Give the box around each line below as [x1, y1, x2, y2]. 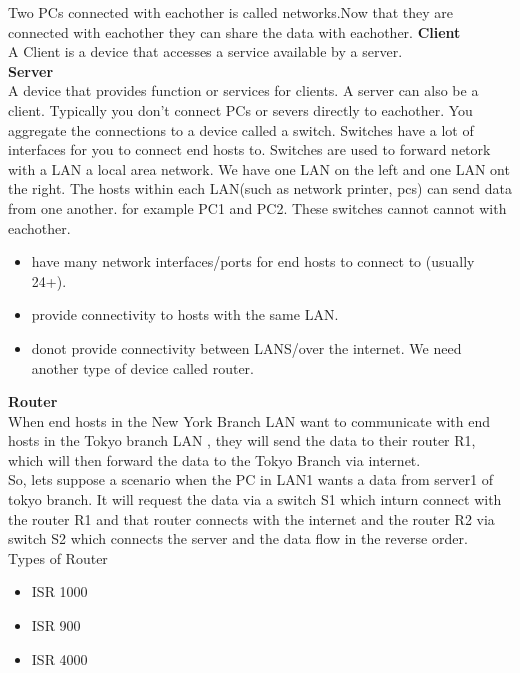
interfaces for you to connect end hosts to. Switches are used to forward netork [8, 139, 491, 160]
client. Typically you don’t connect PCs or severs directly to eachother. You [8, 99, 473, 120]
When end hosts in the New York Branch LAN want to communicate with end [8, 410, 491, 431]
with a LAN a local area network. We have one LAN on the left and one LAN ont [8, 158, 510, 179]
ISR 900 [31, 615, 81, 636]
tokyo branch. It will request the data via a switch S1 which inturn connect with [8, 489, 502, 510]
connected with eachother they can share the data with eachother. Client [8, 21, 461, 42]
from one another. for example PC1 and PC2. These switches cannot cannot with [8, 197, 507, 218]
